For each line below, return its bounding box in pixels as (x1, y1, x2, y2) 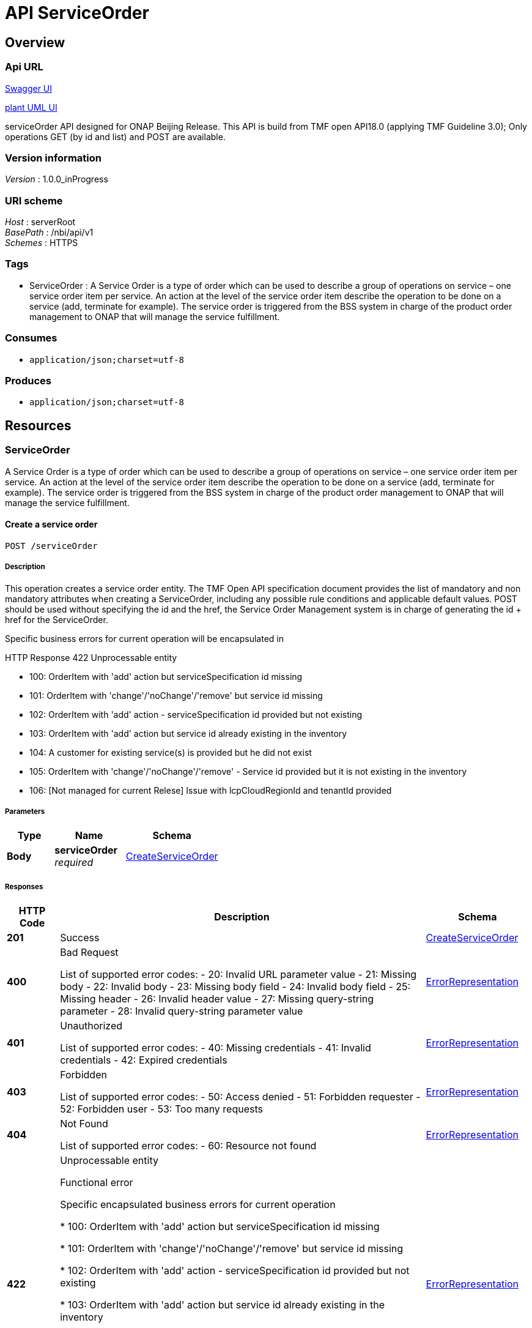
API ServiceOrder (5, 2, 149, 23)
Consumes (5, 332, 57, 345)
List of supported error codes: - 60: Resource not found (60, 1140, 317, 1152)
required (54, 856, 94, 869)
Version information (5, 151, 102, 164)
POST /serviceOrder (5, 540, 98, 551)
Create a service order (5, 519, 98, 530)
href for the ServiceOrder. (5, 614, 108, 625)
